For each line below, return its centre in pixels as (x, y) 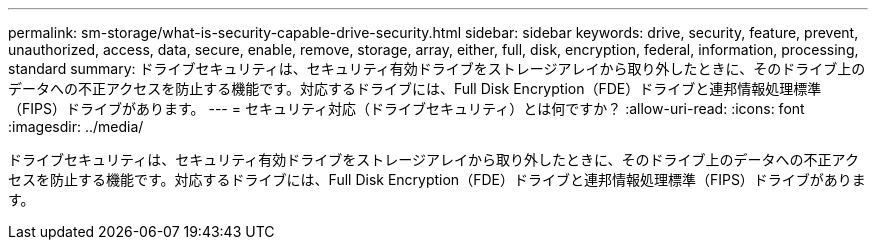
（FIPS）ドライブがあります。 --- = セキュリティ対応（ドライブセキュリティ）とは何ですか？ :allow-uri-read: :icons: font (406, 108)
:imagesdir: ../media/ (76, 126)
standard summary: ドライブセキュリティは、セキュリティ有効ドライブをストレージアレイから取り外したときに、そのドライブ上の (437, 68)
